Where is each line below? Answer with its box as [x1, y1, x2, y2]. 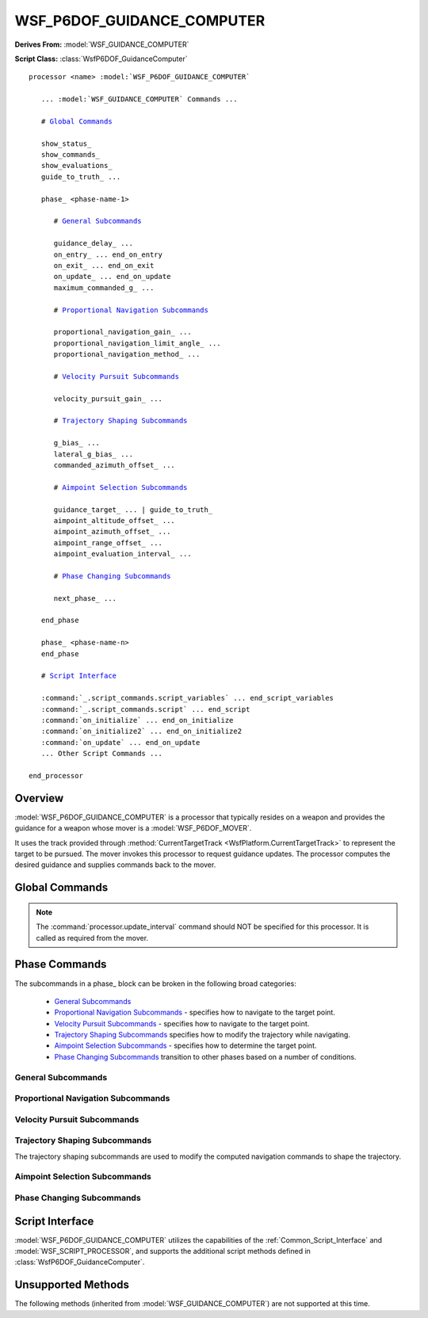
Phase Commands [14, 957, 107, 971]
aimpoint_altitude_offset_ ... [53, 516, 176, 525]
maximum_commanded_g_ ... [53, 283, 155, 292]
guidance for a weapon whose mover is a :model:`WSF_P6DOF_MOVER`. [14, 823, 252, 833]
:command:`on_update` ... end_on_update [40, 738, 201, 747]
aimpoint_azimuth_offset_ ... [53, 527, 171, 537]
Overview [14, 791, 64, 804]
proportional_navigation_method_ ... [53, 350, 201, 359]
